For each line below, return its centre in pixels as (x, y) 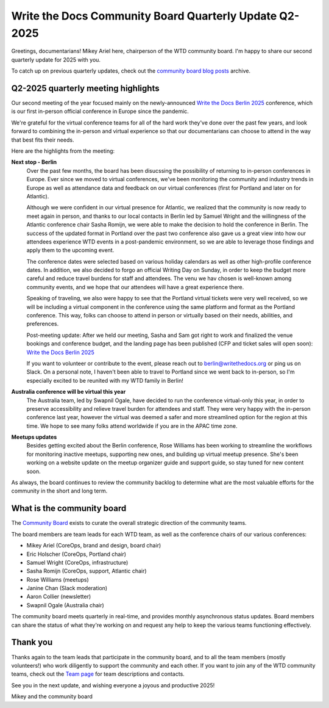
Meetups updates (34, 437)
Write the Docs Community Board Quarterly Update (144, 16)
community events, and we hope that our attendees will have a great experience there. (135, 287)
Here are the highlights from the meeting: (63, 151)
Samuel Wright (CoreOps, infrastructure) (77, 562)
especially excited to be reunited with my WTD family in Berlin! (105, 380)
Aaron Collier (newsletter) (59, 597)
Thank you (32, 642)
